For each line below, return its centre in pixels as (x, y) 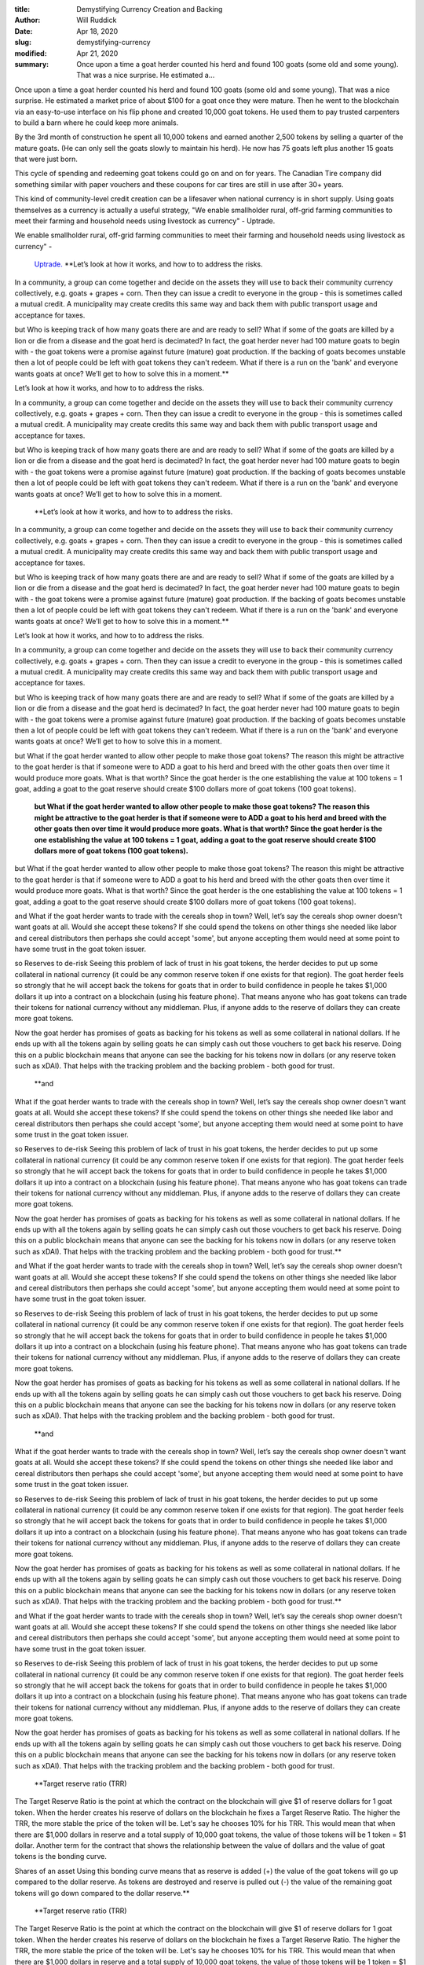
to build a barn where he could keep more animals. (97, 123)
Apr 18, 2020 (97, 31)
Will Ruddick (97, 20)
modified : (31, 53)
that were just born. (46, 159)
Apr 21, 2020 (97, 53)
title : (22, 9)
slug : (23, 42)
